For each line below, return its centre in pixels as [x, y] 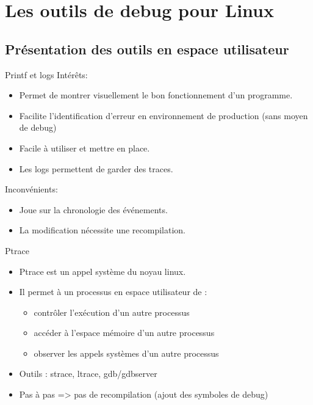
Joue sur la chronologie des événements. [93, 209]
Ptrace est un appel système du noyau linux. [103, 271]
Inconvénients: [31, 189]
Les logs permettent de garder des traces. [96, 168]
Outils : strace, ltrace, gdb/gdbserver [88, 374]
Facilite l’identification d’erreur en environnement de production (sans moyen [164, 115]
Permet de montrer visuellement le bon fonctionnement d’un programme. [156, 95]
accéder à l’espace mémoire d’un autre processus [124, 333]
